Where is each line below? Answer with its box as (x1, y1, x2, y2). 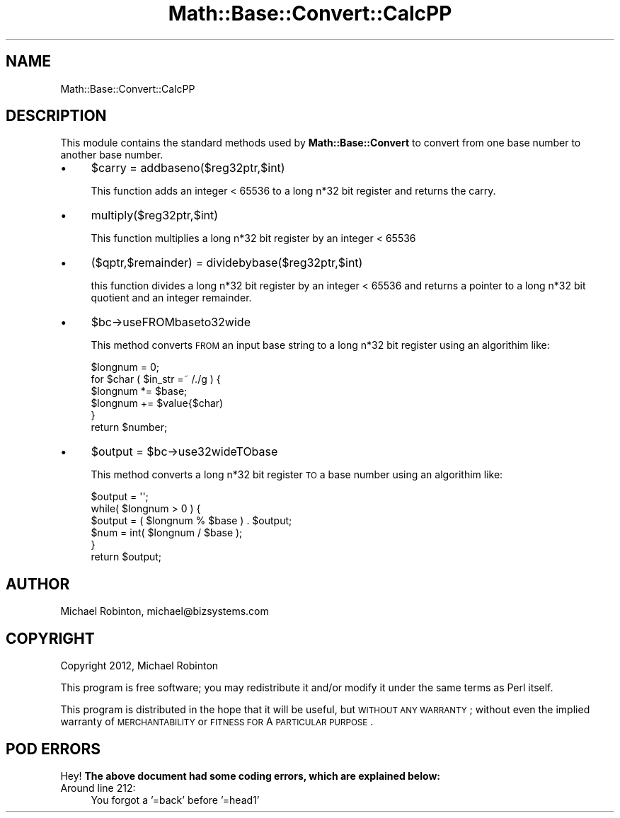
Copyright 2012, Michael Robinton (60, 659, 219, 672)
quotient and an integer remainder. (91, 292, 252, 304)
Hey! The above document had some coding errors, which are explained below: (60, 769, 440, 782)
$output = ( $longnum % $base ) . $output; (91, 514, 292, 527)
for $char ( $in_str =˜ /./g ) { (91, 373, 221, 386)
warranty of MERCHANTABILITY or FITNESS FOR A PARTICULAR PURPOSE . (60, 715, 374, 728)
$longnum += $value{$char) (91, 397, 224, 410)
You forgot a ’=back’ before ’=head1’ (91, 793, 260, 806)
